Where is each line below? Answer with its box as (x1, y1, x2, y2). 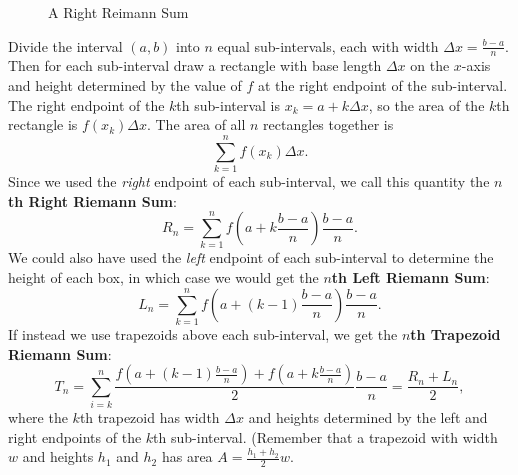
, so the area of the (368, 94, 485, 115)
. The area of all (146, 114, 246, 135)
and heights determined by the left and (248, 406, 488, 427)
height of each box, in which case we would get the (8, 267, 319, 288)
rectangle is (8, 114, 78, 135)
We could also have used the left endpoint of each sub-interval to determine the (8, 247, 494, 268)
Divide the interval (8, 35, 123, 56)
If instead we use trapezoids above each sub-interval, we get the (8, 323, 398, 344)
